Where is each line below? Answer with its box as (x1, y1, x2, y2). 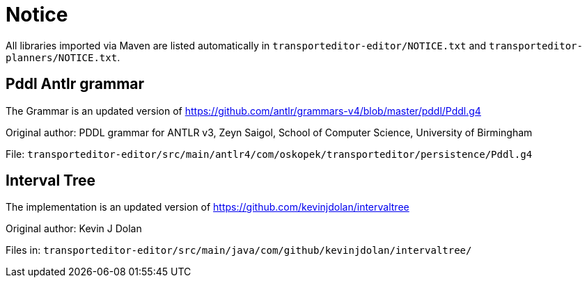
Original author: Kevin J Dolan (6, 223, 142, 235)
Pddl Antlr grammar (6, 75, 145, 93)
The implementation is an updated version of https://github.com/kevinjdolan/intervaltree (6, 201, 409, 213)
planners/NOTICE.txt (6, 51, 118, 63)
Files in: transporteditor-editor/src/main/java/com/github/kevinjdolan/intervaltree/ (6, 244, 472, 257)
